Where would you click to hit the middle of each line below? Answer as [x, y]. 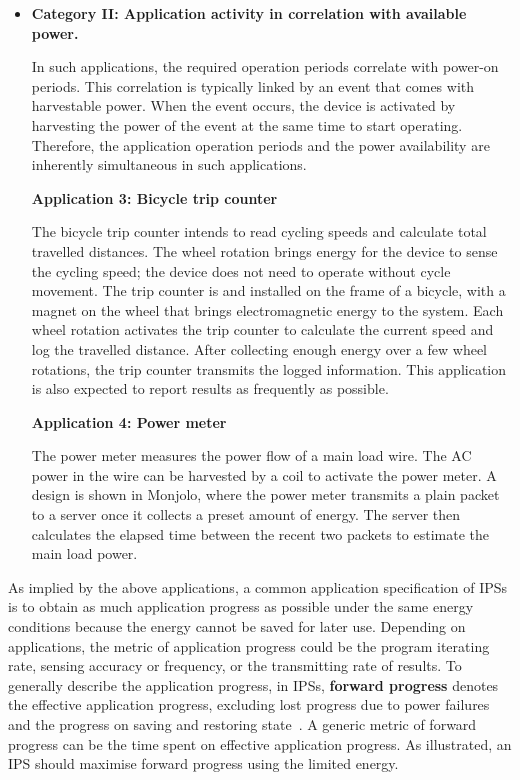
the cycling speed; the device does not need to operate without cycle [241, 270]
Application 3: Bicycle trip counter [154, 197]
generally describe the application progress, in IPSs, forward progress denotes [253, 684]
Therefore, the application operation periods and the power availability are [260, 144]
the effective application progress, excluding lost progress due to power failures [249, 704]
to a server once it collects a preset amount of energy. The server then [246, 514]
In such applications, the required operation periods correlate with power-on [265, 66]
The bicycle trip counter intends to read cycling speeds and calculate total [259, 231]
